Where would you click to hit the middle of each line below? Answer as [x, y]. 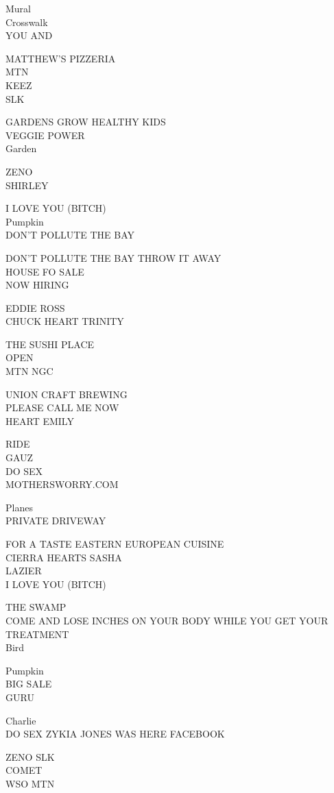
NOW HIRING [37, 285]
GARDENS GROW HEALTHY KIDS [86, 122]
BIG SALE [29, 684]
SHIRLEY [27, 185]
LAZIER [24, 571]
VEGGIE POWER [45, 135]
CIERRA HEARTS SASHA [64, 557]
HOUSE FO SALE [45, 271]
